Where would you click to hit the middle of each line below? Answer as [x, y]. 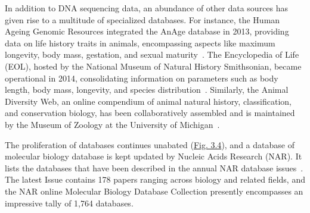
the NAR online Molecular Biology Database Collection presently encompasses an [154, 191]
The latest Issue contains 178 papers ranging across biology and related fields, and [155, 179]
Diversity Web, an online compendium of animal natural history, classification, [148, 101]
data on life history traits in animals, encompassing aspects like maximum [140, 43]
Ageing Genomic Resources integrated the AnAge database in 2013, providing [147, 31]
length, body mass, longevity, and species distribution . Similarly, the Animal [147, 90]
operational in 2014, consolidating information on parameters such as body [142, 78]
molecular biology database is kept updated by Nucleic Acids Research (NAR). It [154, 156]
